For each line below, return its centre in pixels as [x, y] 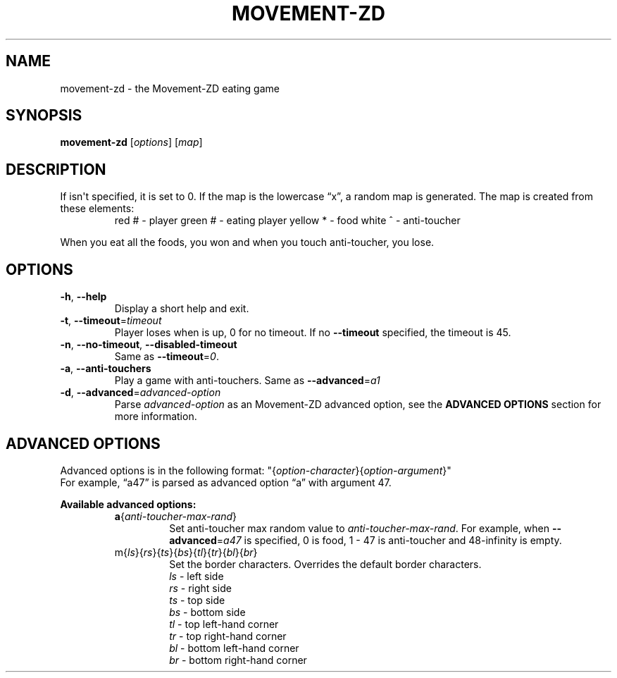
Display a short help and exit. [182, 309]
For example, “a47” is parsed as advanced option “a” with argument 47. [226, 482]
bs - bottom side [207, 612]
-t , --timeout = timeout [111, 321]
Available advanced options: [128, 504]
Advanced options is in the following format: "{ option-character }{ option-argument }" [256, 470]
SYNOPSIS [44, 116]
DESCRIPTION [56, 169]
